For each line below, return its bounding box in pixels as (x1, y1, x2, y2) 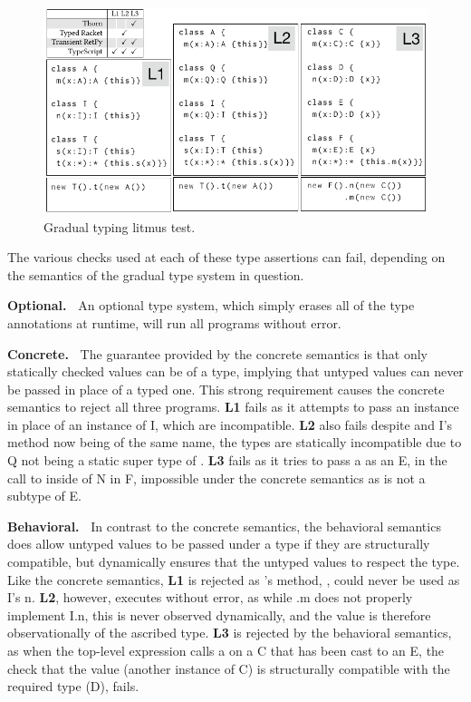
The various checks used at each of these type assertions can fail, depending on (7, 248, 446, 267)
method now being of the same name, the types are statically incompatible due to (7, 433, 462, 452)
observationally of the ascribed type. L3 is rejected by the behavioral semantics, (7, 623, 452, 642)
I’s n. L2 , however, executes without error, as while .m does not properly (7, 588, 413, 607)
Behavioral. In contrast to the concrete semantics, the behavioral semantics (7, 516, 441, 535)
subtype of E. (7, 486, 82, 505)
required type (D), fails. (7, 677, 139, 696)
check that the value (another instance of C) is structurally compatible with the (7, 658, 450, 678)
